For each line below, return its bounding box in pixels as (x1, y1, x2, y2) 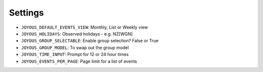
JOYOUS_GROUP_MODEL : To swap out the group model (21, 44, 129, 51)
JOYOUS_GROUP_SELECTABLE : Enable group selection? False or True (21, 38, 159, 44)
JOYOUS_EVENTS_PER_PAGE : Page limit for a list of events (21, 58, 137, 64)
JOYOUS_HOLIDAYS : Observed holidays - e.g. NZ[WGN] (21, 31, 133, 36)
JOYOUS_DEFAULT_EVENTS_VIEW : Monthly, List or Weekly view (21, 24, 148, 30)
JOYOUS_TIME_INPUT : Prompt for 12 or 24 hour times (21, 52, 129, 57)
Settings (9, 7, 44, 18)
